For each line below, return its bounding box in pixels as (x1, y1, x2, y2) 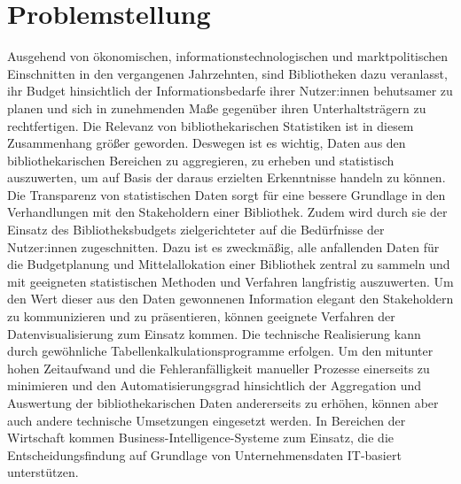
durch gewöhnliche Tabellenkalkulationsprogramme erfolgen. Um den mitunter (7, 342, 434, 360)
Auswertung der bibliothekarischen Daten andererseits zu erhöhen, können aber (7, 394, 439, 411)
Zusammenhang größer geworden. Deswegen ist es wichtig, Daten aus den (7, 134, 406, 152)
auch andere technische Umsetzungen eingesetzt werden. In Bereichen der (7, 411, 406, 429)
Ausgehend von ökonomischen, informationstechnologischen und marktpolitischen (7, 47, 449, 65)
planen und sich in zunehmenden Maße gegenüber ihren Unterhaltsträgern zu (7, 98, 426, 117)
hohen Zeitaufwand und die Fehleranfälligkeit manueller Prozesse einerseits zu (7, 358, 430, 377)
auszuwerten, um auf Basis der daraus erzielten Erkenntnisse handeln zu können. (7, 168, 446, 187)
